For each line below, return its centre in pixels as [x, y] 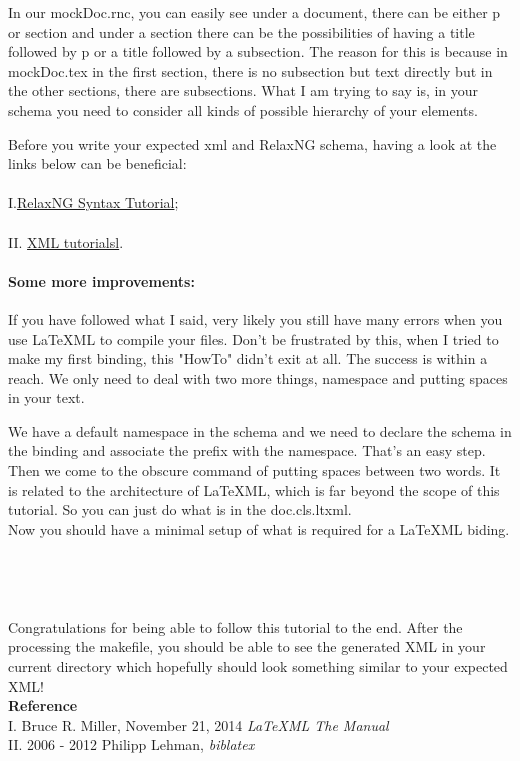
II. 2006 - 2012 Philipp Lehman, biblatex [131, 744]
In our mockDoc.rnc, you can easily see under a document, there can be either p [254, 12]
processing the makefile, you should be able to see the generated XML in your [247, 646]
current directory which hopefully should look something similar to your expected [258, 666]
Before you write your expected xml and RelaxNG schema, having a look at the [252, 143]
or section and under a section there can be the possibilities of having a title [241, 31]
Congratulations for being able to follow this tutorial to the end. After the [235, 626]
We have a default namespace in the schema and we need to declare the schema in [260, 430]
